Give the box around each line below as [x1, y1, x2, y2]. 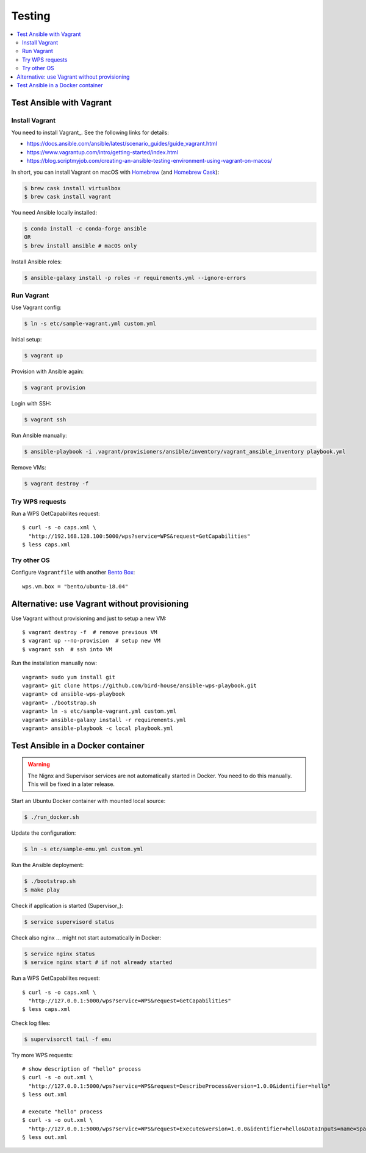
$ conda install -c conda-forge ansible [24, 225, 146, 232]
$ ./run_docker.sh [24, 814, 79, 821]
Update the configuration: [11, 829, 76, 837]
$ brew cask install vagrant [24, 193, 112, 200]
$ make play [24, 886, 60, 893]
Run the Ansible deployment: [11, 862, 84, 869]
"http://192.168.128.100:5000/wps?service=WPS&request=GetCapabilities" [28, 532, 251, 540]
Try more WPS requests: [11, 1051, 73, 1058]
